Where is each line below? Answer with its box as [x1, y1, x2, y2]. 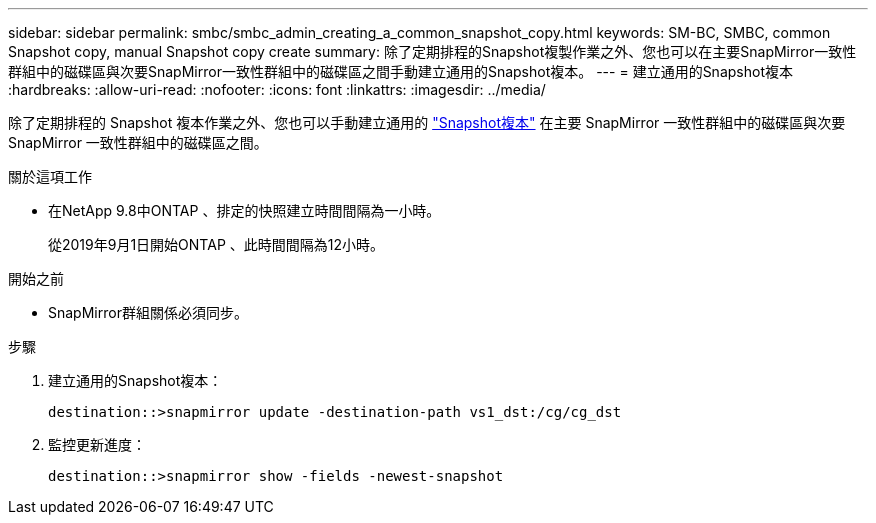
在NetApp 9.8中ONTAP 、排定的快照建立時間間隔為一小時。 [48, 202, 441, 219]
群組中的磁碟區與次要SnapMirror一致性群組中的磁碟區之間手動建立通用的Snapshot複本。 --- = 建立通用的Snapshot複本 [8, 63, 793, 80]
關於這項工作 [8, 168, 92, 185]
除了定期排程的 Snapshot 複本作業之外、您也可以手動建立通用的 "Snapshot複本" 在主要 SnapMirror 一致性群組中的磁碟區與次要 [8, 114, 846, 131]
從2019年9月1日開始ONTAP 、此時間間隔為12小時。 [48, 236, 384, 253]
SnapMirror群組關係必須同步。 [48, 304, 248, 321]
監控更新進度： [48, 436, 146, 453]
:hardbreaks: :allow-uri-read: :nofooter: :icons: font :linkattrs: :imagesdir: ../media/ [8, 81, 546, 98]
